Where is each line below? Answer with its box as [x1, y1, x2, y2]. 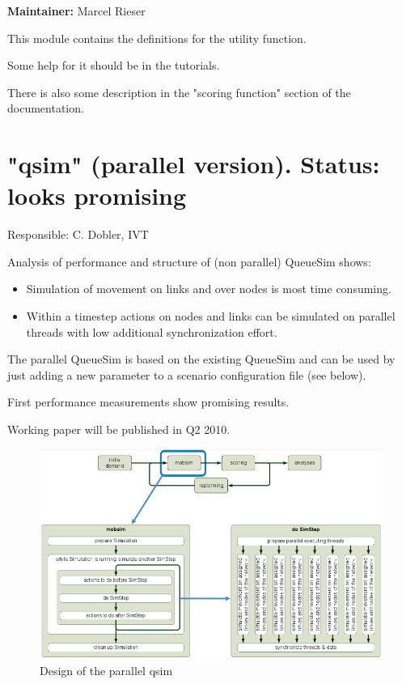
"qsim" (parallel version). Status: [7, 147, 380, 181]
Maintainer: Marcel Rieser [7, 2, 146, 19]
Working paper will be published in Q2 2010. [7, 421, 231, 438]
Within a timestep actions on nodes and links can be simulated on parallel [26, 308, 396, 325]
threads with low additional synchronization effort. [26, 323, 277, 340]
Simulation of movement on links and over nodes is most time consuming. [26, 280, 391, 297]
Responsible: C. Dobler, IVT [7, 226, 149, 243]
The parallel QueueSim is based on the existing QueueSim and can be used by [7, 350, 396, 367]
